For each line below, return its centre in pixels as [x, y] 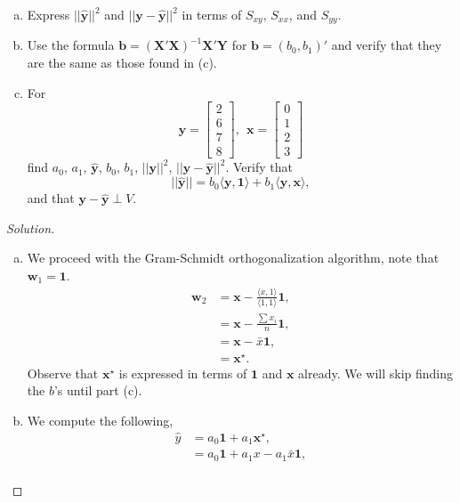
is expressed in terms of [183, 373]
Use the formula [71, 45]
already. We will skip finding [376, 373]
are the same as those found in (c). [122, 63]
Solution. [31, 227]
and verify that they [387, 45]
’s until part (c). [98, 390]
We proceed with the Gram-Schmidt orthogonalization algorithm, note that [233, 258]
